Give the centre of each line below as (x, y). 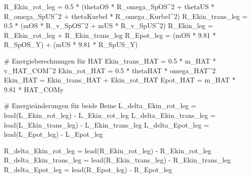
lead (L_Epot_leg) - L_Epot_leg (53, 134)
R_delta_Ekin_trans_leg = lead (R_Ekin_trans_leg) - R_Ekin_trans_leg (117, 160)
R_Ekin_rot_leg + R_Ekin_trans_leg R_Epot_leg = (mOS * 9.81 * (110, 35)
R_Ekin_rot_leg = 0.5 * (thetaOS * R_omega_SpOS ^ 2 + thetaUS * (109, 6)
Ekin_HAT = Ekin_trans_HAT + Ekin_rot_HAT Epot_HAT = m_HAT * (120, 80)
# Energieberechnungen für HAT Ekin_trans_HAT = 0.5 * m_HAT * (110, 60)
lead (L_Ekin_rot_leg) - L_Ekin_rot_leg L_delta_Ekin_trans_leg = (110, 115)
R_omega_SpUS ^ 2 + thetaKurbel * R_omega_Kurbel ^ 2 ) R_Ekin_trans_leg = (126, 16)
